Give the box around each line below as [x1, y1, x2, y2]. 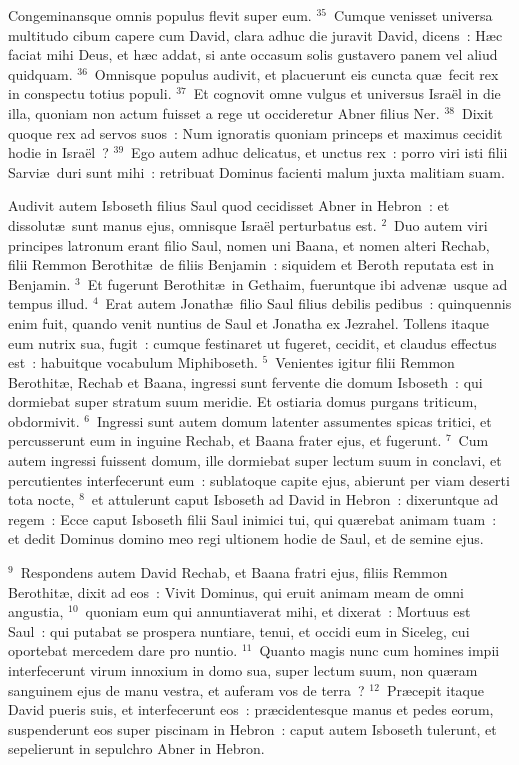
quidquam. [8, 63, 73, 84]
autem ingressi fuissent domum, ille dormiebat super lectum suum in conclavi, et [8, 450, 502, 471]
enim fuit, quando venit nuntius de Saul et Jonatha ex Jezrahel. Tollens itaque [8, 312, 489, 333]
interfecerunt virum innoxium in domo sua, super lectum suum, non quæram [8, 660, 478, 680]
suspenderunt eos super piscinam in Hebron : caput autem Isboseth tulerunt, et [8, 718, 497, 739]
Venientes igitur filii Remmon [275, 352, 455, 373]
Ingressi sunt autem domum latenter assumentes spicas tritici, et [96, 410, 492, 431]
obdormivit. [8, 410, 80, 431]
